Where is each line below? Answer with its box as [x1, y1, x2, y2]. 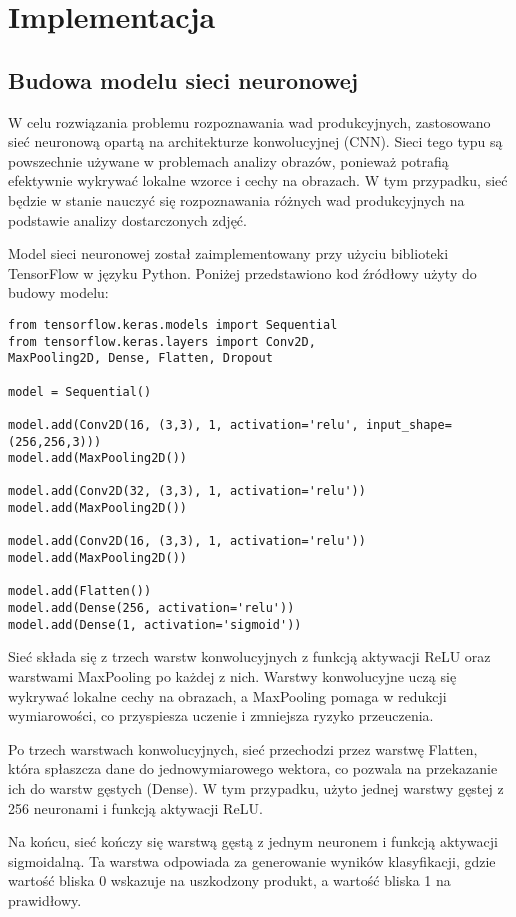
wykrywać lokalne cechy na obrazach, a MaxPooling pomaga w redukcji [8, 685, 447, 706]
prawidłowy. [8, 889, 82, 910]
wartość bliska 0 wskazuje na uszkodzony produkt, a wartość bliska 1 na [8, 870, 451, 891]
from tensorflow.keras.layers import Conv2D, [8, 334, 316, 349]
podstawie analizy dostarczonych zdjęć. [8, 209, 247, 230]
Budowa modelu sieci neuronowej [8, 64, 359, 95]
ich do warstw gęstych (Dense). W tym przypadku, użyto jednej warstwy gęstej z [8, 777, 504, 798]
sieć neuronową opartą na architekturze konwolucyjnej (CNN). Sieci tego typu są [8, 131, 503, 152]
